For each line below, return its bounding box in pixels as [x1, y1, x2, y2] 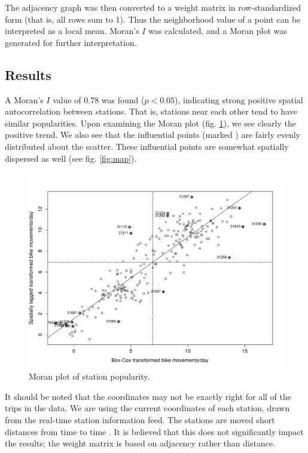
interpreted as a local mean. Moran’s [5, 24, 139, 37]
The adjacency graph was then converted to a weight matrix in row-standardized [5, 1, 301, 13]
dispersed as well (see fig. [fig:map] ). [5, 152, 137, 164]
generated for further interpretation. [5, 36, 137, 48]
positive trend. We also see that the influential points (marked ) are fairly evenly [5, 128, 300, 141]
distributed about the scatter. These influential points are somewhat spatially [5, 140, 289, 152]
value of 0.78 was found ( [53, 93, 145, 106]
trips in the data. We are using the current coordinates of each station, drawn [5, 402, 290, 414]
